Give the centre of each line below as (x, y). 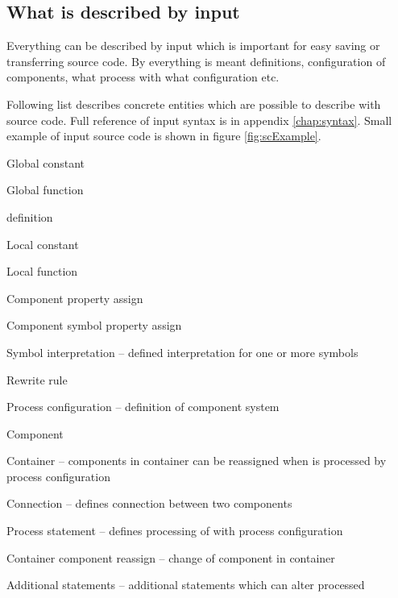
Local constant (43, 244)
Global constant (46, 162)
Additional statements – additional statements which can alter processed (186, 585)
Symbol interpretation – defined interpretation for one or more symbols (182, 352)
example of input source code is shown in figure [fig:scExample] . (164, 136)
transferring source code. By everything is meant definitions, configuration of (196, 61)
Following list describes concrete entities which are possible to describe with (194, 104)
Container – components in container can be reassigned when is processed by (197, 461)
